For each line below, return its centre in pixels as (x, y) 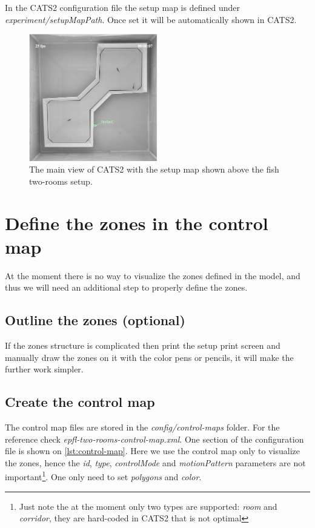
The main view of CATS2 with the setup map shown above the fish (154, 169)
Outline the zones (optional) (95, 320)
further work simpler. (44, 369)
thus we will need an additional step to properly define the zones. (126, 287)
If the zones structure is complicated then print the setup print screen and (143, 345)
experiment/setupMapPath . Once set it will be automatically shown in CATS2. (151, 19)
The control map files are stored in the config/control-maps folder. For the (142, 427)
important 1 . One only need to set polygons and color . (103, 476)
